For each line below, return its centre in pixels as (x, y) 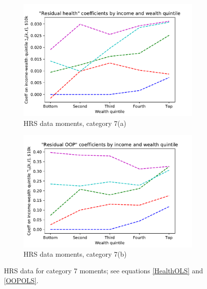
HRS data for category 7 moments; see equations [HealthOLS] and (103, 271)
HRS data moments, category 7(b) (75, 254)
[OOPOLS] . (21, 280)
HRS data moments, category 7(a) (75, 123)
